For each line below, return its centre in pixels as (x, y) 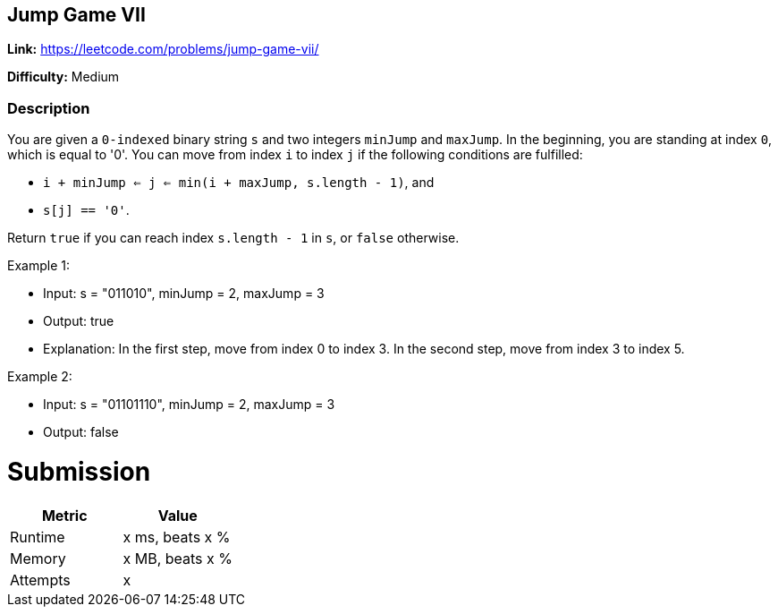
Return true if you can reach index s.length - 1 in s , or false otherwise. (233, 238)
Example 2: (40, 377)
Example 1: (38, 266)
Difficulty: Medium (63, 77)
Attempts (40, 580)
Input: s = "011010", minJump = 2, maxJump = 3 (184, 294)
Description (49, 108)
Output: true (79, 321)
